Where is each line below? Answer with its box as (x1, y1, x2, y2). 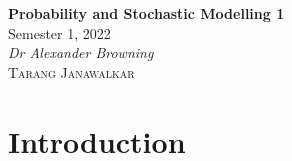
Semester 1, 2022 (8, 22, 111, 43)
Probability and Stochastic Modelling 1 (8, 3, 285, 23)
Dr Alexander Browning (8, 42, 154, 63)
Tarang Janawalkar (8, 61, 135, 82)
